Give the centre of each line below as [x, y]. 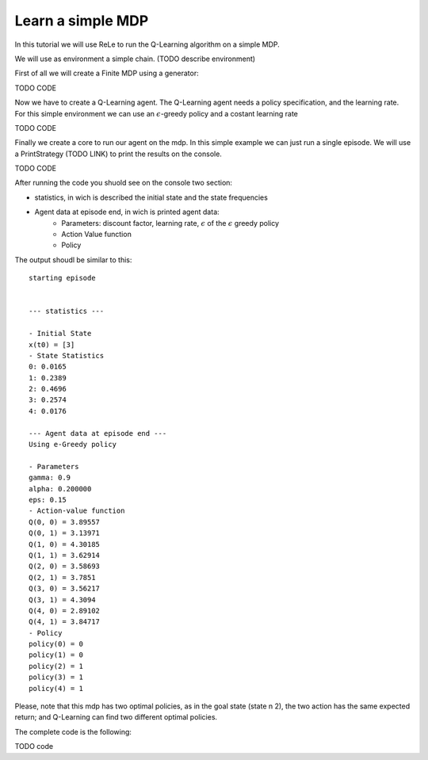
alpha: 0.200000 [60, 489]
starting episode [62, 278]
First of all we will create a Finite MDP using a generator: [107, 73]
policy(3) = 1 [56, 677]
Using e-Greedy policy [73, 445]
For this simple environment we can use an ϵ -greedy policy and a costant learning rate [157, 113]
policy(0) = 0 [56, 644]
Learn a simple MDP [82, 21]
